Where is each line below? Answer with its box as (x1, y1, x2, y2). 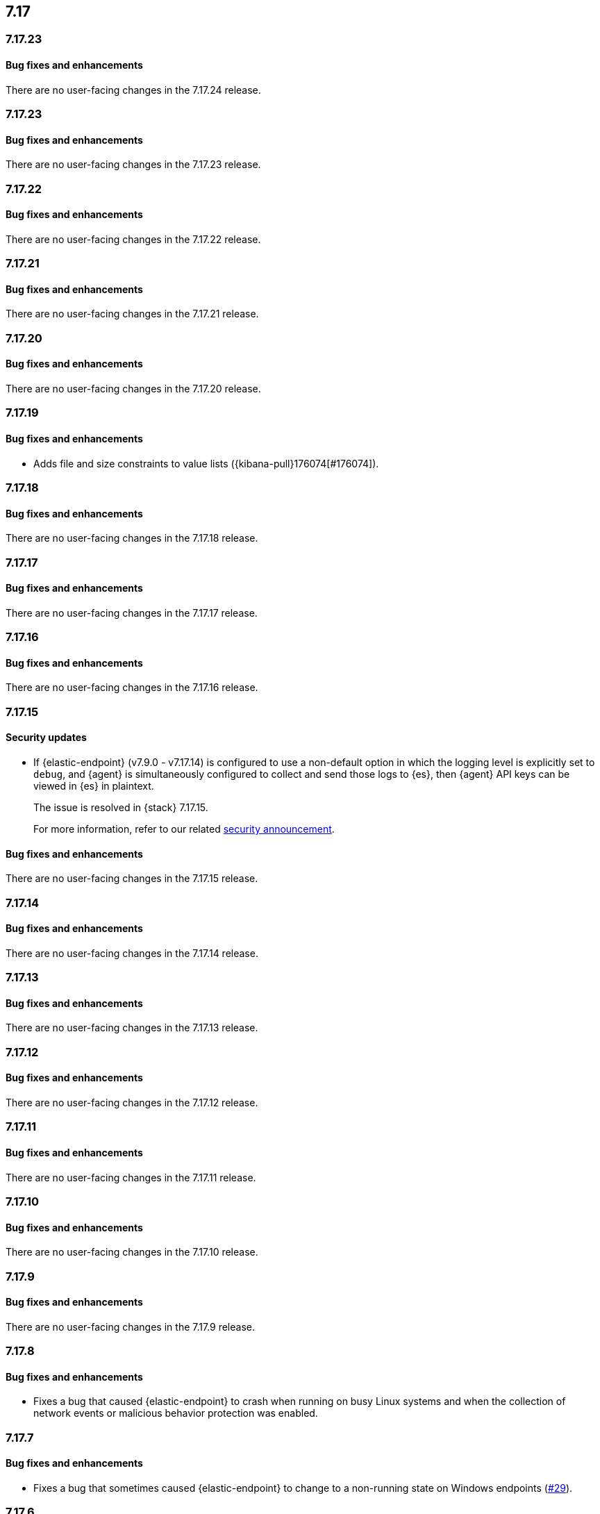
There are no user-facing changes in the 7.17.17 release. (6, 606, 258, 619)
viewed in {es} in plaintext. (33, 779, 154, 792)
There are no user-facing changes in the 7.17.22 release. (6, 233, 261, 245)
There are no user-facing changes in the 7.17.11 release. (6, 1171, 256, 1183)
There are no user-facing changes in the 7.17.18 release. (6, 532, 258, 544)
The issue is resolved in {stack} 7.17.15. (33, 801, 208, 813)
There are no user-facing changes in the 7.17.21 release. (6, 308, 259, 320)
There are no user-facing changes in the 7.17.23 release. (6, 158, 261, 171)
